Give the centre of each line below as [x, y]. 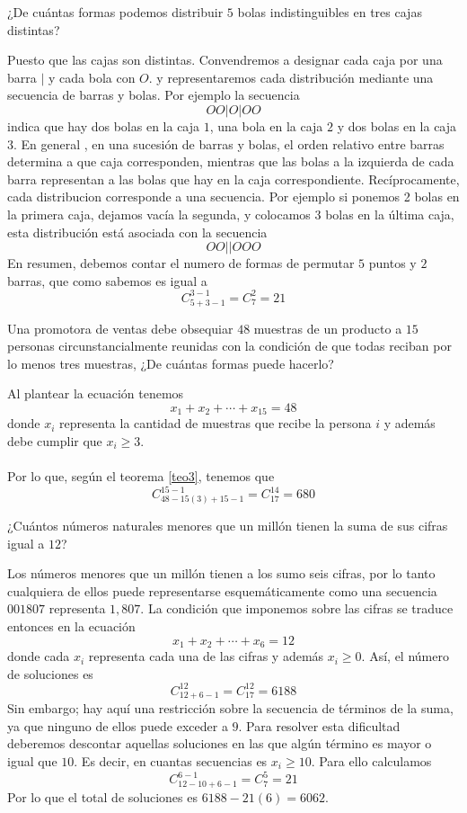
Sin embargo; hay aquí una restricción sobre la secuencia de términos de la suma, [230, 708]
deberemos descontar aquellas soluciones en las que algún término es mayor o [220, 743]
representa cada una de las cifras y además [206, 656]
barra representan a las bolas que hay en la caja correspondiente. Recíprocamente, [233, 179]
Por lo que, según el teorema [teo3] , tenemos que [141, 476]
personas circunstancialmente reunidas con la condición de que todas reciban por [229, 346]
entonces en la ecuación [71, 626]
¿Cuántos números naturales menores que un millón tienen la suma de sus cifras [228, 526]
